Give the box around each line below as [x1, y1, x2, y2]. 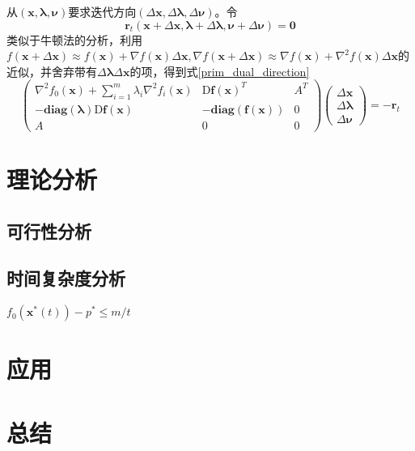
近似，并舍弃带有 [6, 62, 97, 79]
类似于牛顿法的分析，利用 [6, 31, 142, 48]
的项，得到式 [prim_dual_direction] [129, 62, 310, 79]
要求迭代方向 [68, 3, 137, 19]
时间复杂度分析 [6, 266, 125, 291]
